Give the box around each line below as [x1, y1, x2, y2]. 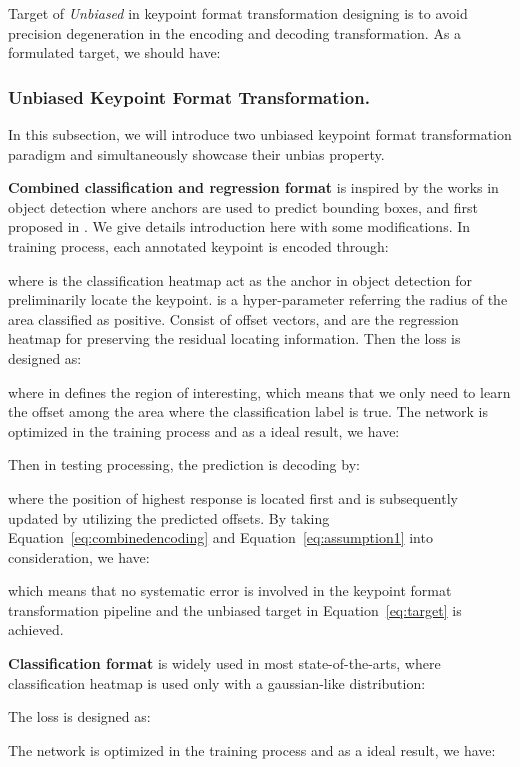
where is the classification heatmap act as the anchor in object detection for [8, 269, 472, 290]
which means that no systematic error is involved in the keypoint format [8, 580, 452, 601]
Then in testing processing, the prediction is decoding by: [8, 454, 360, 475]
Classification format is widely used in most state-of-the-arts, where [8, 653, 441, 674]
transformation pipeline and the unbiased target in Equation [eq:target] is [8, 599, 462, 620]
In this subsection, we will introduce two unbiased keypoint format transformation [8, 124, 512, 144]
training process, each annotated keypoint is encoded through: [8, 235, 389, 256]
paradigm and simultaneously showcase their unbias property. [8, 143, 385, 164]
